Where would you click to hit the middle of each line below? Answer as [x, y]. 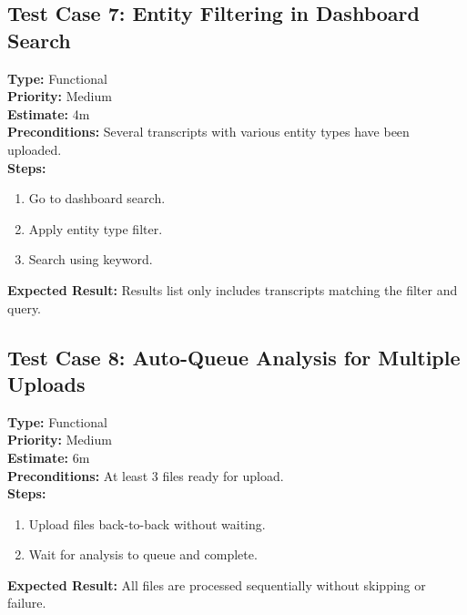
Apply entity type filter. [96, 228]
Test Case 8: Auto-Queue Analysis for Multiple [234, 357]
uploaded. [35, 149]
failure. [27, 603]
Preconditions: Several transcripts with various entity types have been [208, 132]
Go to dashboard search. [97, 198]
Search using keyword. [91, 259]
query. [25, 307]
